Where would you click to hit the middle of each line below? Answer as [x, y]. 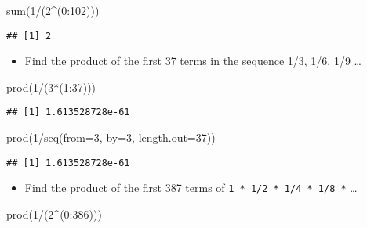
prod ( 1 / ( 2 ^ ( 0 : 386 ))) [54, 214]
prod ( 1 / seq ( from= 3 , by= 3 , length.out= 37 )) [111, 138]
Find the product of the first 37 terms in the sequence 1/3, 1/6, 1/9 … [193, 61]
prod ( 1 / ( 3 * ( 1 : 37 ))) [51, 87]
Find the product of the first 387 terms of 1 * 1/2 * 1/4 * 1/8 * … [191, 188]
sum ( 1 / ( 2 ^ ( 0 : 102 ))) [53, 10]
